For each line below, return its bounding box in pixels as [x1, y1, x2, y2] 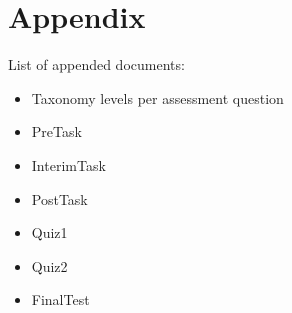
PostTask [31, 188, 88, 209]
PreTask [31, 121, 82, 142]
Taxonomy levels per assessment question [31, 87, 284, 108]
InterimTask [31, 154, 106, 175]
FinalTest [31, 289, 90, 310]
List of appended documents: [8, 54, 185, 75]
